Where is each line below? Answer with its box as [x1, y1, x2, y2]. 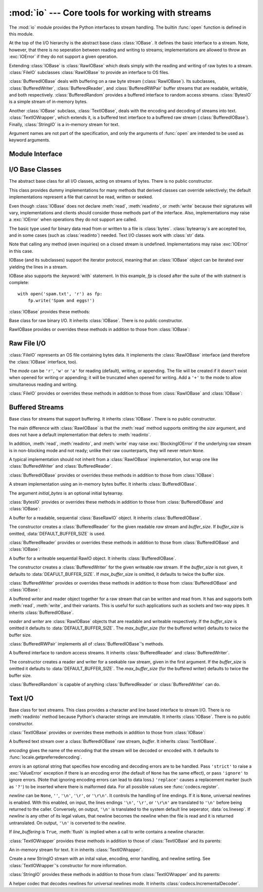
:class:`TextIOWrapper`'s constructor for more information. [9, 862, 127, 868]
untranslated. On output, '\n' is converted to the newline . [9, 820, 126, 826]
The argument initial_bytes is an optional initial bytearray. [9, 490, 124, 496]
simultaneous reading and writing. [9, 381, 77, 387]
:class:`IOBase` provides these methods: [9, 308, 90, 314]
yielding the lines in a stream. [9, 264, 68, 270]
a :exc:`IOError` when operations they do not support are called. [9, 217, 137, 223]
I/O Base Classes [9, 166, 62, 174]
